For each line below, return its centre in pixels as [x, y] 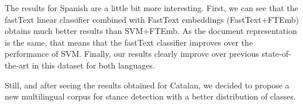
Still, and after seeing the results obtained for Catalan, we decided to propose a [147, 85]
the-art [17, 65]
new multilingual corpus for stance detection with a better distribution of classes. [150, 96]
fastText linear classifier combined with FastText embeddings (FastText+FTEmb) [152, 19]
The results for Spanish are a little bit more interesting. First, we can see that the [151, 8]
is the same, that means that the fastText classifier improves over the [129, 42]
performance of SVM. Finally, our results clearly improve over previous [132, 54]
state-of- [276, 54]
